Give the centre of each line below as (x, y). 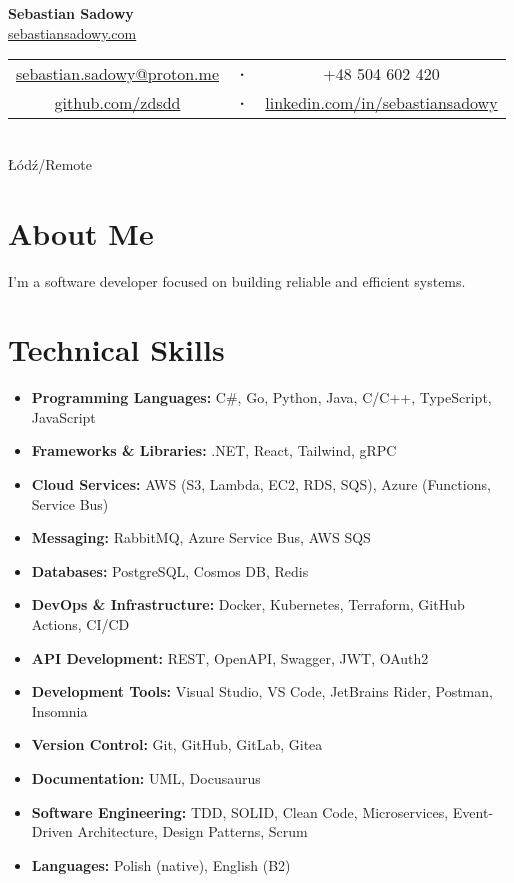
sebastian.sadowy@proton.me (117, 74)
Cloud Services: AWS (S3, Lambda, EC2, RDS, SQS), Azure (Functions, (261, 484)
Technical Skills (116, 349)
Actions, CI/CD (80, 623)
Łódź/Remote (50, 163)
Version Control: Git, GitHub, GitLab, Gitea (177, 744)
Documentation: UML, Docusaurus (146, 777)
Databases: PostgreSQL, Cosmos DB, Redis (170, 570)
